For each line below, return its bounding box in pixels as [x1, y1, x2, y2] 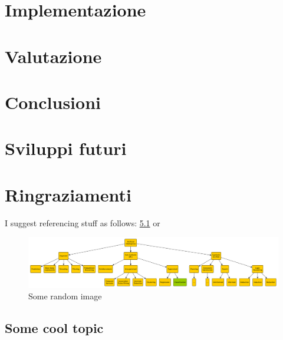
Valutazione [5, 44, 102, 68]
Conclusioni [5, 90, 101, 114]
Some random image [28, 290, 102, 302]
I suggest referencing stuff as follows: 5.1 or [5, 216, 160, 229]
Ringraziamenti [5, 182, 131, 206]
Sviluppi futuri [5, 136, 127, 160]
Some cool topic [5, 319, 104, 337]
